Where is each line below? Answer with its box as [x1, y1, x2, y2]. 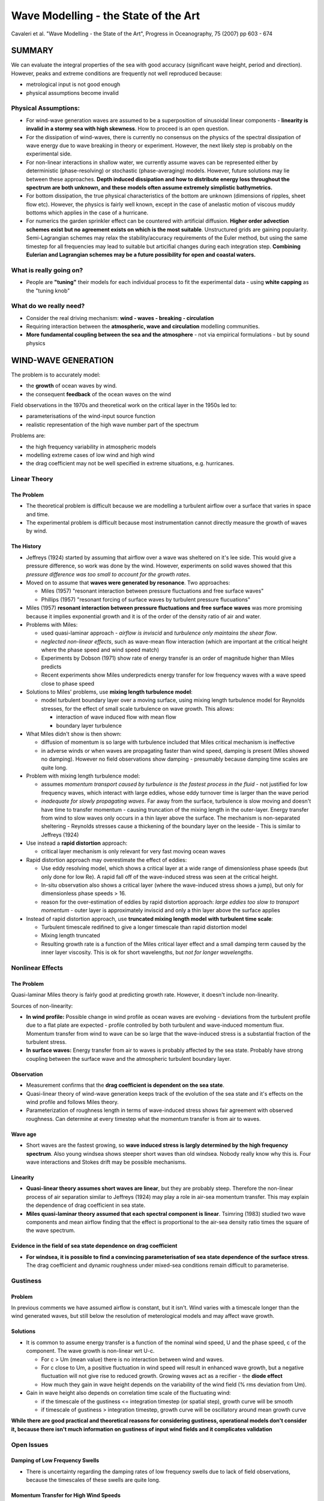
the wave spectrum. [26, 1227, 76, 1234]
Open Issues [11, 1440, 49, 1449]
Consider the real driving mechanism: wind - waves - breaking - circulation [26, 314, 214, 321]
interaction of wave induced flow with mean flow [56, 713, 177, 720]
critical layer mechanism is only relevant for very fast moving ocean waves [41, 848, 226, 855]
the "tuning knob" [26, 287, 70, 294]
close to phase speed [41, 680, 95, 687]
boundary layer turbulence [56, 722, 122, 729]
